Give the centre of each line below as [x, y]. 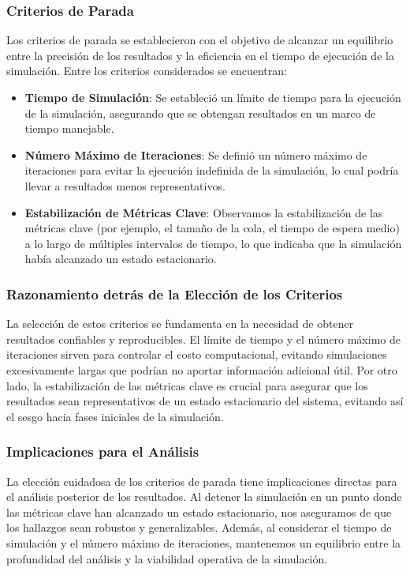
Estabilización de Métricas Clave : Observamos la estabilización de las [204, 212]
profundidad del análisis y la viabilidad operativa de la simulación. [167, 558]
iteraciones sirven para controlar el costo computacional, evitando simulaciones [197, 354]
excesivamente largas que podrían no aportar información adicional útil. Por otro [202, 369]
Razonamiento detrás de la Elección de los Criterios [175, 294]
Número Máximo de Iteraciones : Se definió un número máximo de [196, 154]
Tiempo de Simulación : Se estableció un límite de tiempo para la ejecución [213, 97]
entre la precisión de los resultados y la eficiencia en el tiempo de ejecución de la [200, 55]
